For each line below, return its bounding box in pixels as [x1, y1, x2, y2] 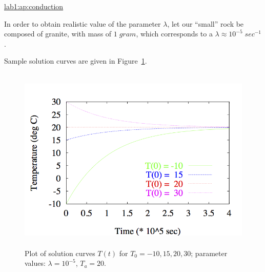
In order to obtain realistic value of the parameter [4, 18, 161, 29]
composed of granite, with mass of [4, 28, 112, 39]
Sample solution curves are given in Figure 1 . [4, 55, 147, 66]
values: [25, 258, 46, 268]
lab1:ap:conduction [4, 1, 64, 11]
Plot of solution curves [25, 247, 95, 258]
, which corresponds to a [136, 28, 213, 39]
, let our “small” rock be [167, 18, 244, 29]
